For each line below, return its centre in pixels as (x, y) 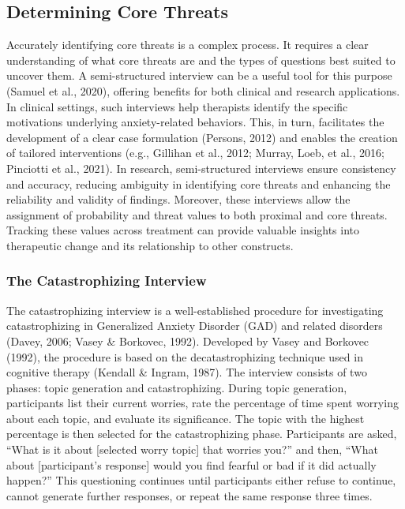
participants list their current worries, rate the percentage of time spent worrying (202, 403)
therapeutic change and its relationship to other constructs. (150, 245)
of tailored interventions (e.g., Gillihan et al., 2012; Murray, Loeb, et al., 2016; (195, 153)
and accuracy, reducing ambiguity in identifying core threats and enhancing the (199, 183)
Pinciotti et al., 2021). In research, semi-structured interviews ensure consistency (201, 168)
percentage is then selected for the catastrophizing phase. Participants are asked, (202, 434)
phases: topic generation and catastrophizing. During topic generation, (177, 387)
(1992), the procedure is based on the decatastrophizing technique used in (185, 356)
